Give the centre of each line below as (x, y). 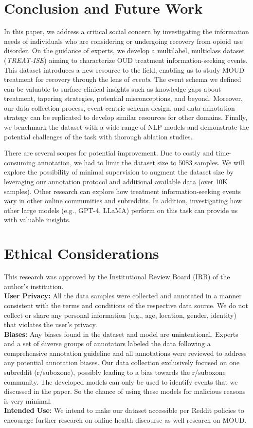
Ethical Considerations (81, 253)
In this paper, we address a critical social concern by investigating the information (126, 31)
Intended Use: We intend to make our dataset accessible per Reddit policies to (124, 410)
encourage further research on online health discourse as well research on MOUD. (125, 420)
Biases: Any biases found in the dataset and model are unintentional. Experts (121, 334)
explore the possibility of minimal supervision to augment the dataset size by (119, 172)
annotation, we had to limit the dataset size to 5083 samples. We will (141, 162)
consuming (20, 162)
